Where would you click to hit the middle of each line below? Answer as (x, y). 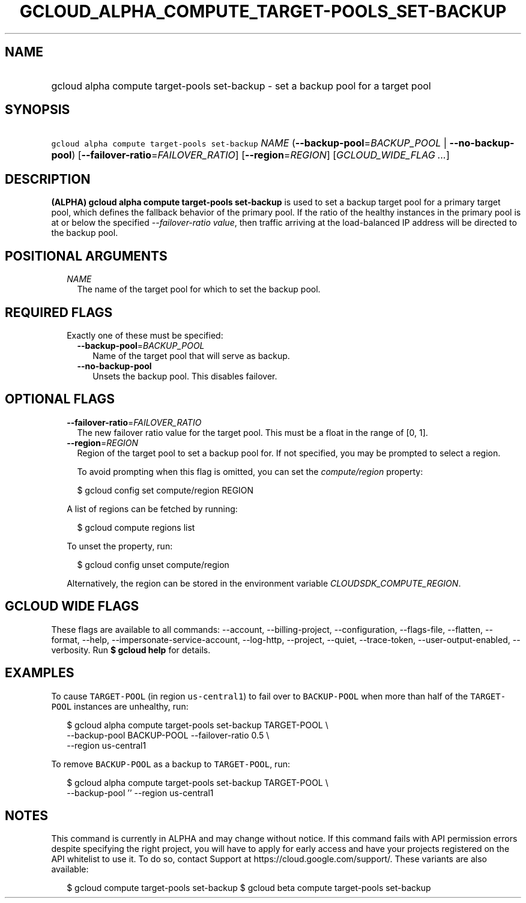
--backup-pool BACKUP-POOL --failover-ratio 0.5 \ (168, 735)
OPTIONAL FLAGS (60, 399)
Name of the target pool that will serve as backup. (191, 355)
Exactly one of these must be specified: (145, 335)
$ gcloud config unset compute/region (153, 564)
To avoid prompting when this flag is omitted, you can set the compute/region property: (250, 471)
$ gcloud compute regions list (136, 527)
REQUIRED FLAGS (59, 312)
